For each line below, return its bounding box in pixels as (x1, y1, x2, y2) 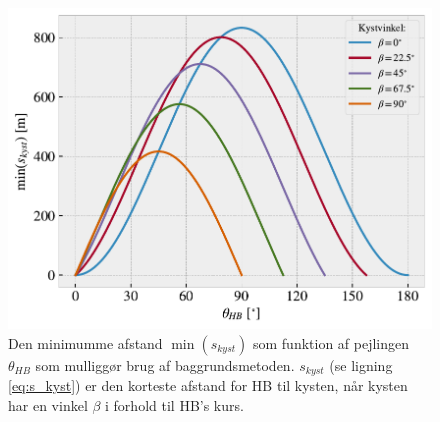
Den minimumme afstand (8, 332, 163, 353)
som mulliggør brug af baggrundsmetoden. (35, 354, 295, 375)
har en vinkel (8, 394, 88, 415)
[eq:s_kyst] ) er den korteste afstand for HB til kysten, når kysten (8, 375, 408, 396)
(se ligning (329, 354, 393, 375)
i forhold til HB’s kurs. (105, 394, 244, 415)
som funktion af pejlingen (252, 332, 410, 353)
